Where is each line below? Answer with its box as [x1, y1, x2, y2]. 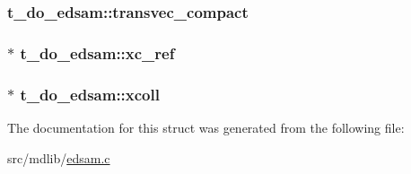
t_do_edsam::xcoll [20, 83, 160, 105]
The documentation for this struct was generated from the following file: [7, 117, 405, 136]
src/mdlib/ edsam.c [7, 148, 110, 167]
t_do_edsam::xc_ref [20, 41, 175, 64]
